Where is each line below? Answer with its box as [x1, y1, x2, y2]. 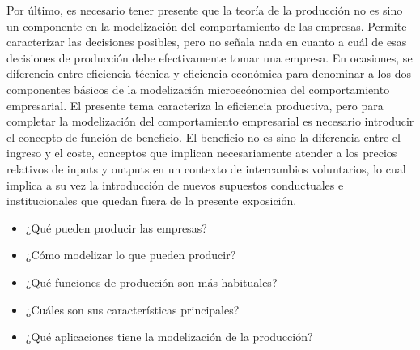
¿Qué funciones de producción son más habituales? [25, 273, 278, 290]
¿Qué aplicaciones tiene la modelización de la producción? [25, 328, 313, 345]
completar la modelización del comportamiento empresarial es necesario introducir [6, 113, 414, 130]
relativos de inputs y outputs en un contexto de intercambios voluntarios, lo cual [6, 160, 406, 177]
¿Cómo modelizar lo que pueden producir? [25, 246, 236, 263]
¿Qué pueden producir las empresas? [25, 219, 207, 236]
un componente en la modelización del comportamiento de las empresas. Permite [6, 17, 407, 34]
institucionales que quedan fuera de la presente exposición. [6, 192, 297, 209]
